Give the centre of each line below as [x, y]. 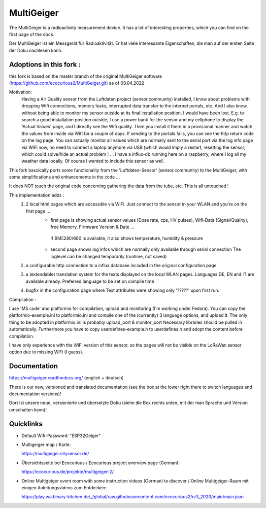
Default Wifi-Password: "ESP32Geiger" [61, 436]
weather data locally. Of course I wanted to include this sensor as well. [93, 161]
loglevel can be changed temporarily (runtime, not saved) [109, 256]
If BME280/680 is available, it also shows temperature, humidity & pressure [127, 238]
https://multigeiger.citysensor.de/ [55, 454]
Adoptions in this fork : [45, 64]
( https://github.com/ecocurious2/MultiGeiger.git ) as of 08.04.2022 [77, 83]
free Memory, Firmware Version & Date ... [92, 227]
